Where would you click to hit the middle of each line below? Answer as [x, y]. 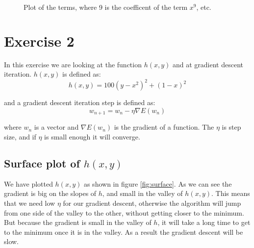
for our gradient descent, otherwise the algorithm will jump [152, 203]
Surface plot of [42, 163]
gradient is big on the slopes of [50, 193]
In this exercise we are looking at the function [73, 64]
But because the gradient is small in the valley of [78, 222]
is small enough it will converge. [92, 137]
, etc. [204, 7]
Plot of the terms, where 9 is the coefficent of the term [106, 7]
